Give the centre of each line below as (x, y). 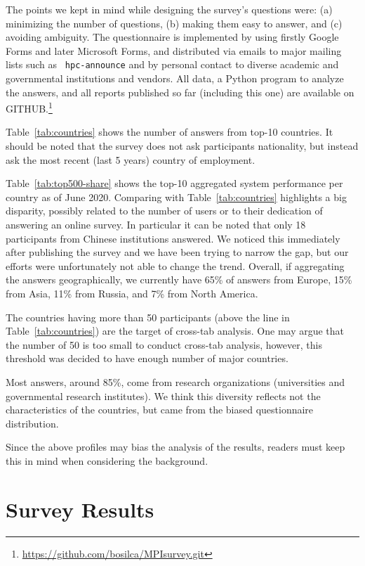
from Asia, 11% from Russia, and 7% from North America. (132, 293)
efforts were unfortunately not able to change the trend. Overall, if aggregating (175, 265)
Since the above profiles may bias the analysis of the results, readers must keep (175, 447)
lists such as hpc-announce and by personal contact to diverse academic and (172, 64)
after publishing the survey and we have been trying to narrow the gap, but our (177, 252)
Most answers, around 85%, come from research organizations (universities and (175, 381)
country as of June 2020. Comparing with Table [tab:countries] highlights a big (176, 197)
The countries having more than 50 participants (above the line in (148, 317)
